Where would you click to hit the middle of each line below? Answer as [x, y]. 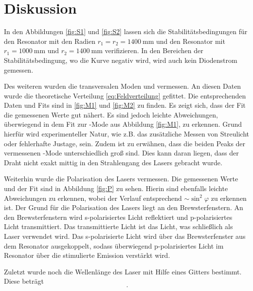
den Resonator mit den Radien [50, 41]
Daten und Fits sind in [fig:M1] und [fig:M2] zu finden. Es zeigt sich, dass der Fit [125, 105]
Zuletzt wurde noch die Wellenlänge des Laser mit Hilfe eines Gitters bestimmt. [123, 271]
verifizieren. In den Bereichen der [154, 50]
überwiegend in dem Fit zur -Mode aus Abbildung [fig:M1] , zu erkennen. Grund [123, 124]
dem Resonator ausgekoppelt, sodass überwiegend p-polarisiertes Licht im [114, 245]
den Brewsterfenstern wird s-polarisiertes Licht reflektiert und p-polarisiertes [118, 217]
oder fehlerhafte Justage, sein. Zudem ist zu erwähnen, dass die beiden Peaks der [125, 143]
